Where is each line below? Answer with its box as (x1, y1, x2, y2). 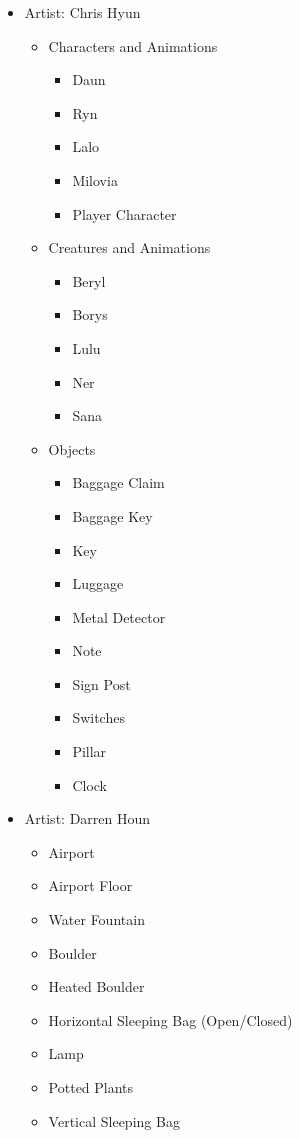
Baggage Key (72, 505, 153, 526)
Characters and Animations (48, 35, 218, 56)
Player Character (72, 203, 177, 224)
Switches (72, 707, 125, 728)
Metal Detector (72, 606, 166, 627)
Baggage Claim (72, 472, 165, 493)
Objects (48, 438, 96, 459)
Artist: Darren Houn (24, 808, 151, 829)
